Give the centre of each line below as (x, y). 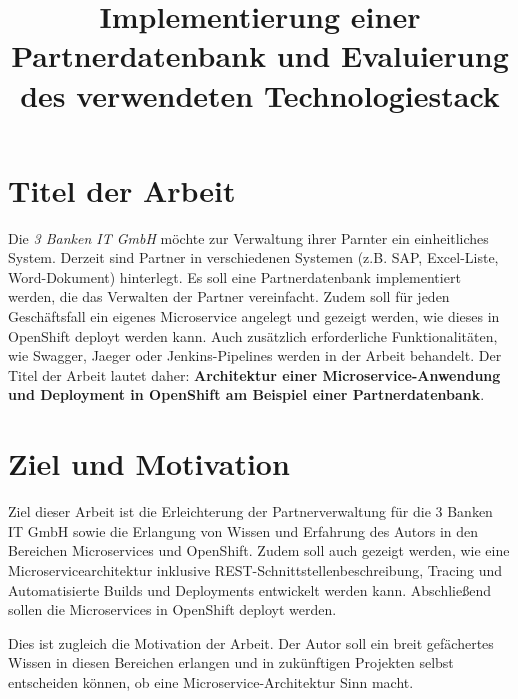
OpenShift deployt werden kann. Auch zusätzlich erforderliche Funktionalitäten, (253, 335)
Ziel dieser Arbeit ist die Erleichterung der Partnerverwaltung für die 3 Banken (250, 511)
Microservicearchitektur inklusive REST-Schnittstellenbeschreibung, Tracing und (255, 569)
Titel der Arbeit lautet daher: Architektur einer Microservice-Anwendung (254, 374)
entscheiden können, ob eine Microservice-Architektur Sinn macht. (211, 681)
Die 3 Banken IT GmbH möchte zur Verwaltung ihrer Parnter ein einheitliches (248, 237)
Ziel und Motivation (149, 463)
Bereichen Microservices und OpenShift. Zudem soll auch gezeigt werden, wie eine (259, 550)
